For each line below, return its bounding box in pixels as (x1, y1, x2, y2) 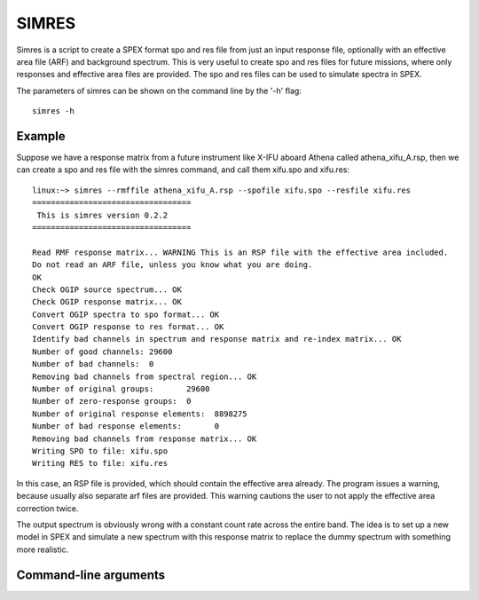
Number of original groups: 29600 (32, 384, 210, 394)
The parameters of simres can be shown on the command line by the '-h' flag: (16, 85, 302, 96)
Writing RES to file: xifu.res (32, 458, 169, 469)
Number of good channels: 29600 (32, 346, 173, 357)
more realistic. (16, 544, 69, 555)
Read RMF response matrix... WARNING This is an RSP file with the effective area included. (32, 247, 449, 257)
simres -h (32, 107, 75, 116)
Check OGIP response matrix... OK (32, 297, 182, 307)
